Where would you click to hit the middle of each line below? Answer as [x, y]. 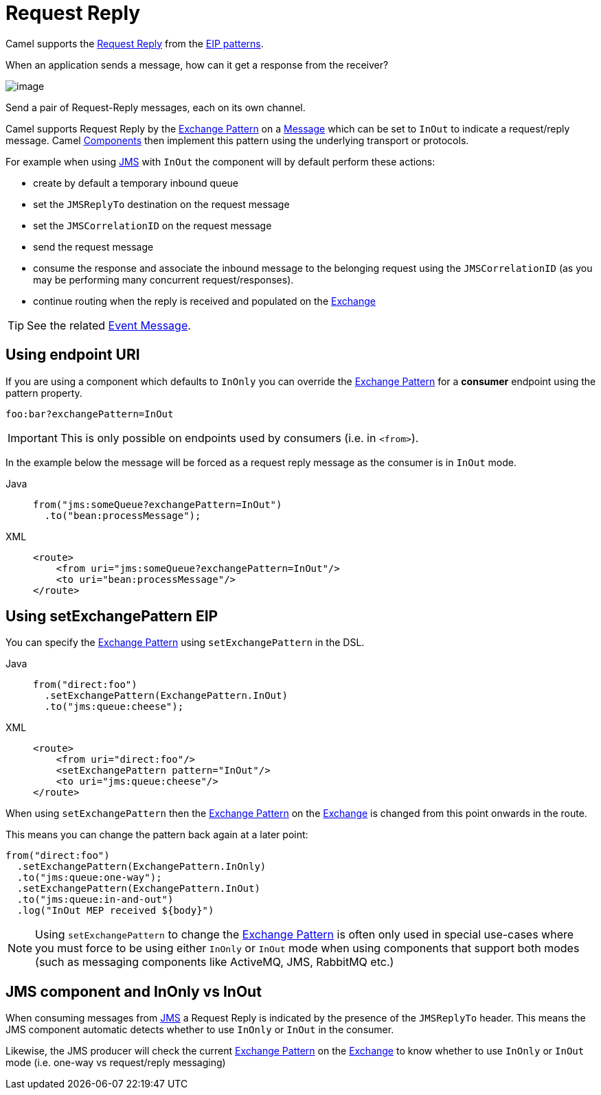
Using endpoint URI [73, 355]
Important [33, 438]
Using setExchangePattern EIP [112, 616]
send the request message [93, 246]
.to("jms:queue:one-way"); [89, 878]
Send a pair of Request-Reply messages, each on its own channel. [156, 107]
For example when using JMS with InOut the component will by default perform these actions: [220, 161]
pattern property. [44, 393]
